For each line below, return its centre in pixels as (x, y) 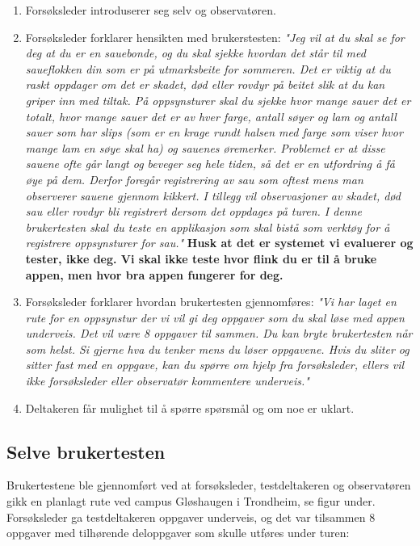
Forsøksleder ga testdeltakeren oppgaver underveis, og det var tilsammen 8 (191, 517)
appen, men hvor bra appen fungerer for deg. (154, 274)
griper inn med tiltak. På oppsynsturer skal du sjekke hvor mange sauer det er (218, 100)
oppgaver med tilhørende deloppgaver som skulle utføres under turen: (178, 533)
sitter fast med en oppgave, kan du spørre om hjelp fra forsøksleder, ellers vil (215, 365)
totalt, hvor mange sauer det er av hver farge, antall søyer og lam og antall (211, 116)
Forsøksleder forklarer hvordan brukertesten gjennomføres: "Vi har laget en (211, 302)
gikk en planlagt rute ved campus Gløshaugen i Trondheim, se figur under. (191, 501)
